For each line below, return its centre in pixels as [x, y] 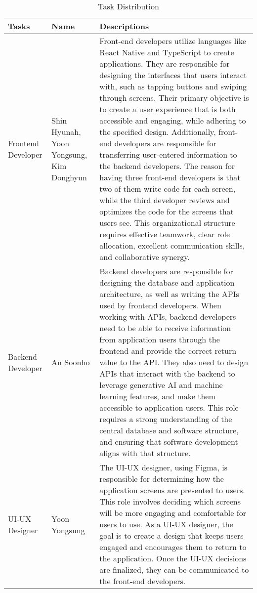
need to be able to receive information [165, 328]
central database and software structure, [169, 430]
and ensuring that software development [169, 442]
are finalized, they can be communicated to [174, 570]
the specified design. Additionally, [158, 132]
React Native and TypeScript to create [167, 52]
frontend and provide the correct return [168, 351]
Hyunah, [66, 132]
